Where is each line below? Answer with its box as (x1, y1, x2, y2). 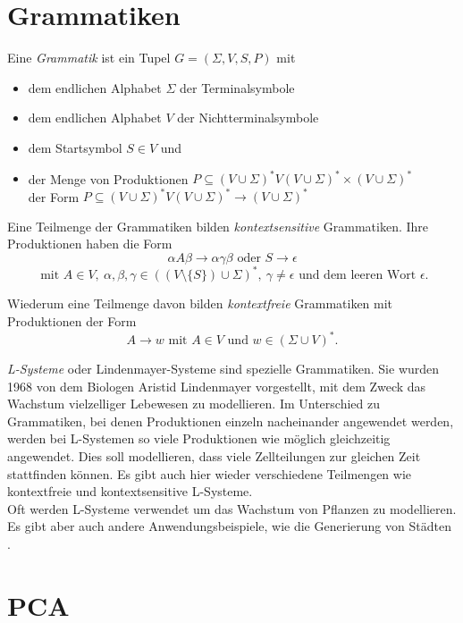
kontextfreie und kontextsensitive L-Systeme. (7, 482, 253, 501)
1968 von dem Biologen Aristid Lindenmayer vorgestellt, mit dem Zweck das (7, 376, 426, 395)
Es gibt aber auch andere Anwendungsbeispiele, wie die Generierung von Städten (7, 517, 451, 535)
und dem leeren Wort (299, 269, 417, 282)
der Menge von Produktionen (28, 169, 189, 187)
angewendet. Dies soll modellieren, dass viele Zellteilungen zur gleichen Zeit (7, 447, 421, 466)
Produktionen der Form (7, 311, 137, 330)
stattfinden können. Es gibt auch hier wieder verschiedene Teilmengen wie (7, 464, 412, 483)
